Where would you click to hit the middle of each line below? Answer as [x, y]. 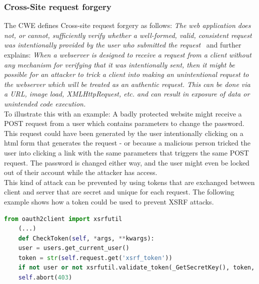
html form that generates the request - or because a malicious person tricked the [127, 143]
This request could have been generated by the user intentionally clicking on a [124, 133]
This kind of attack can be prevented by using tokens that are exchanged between [129, 182]
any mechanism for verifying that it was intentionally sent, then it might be [119, 64]
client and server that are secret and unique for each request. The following [119, 192]
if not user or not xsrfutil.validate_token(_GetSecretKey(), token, [136, 268]
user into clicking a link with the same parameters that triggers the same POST [126, 152]
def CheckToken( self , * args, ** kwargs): [86, 238]
